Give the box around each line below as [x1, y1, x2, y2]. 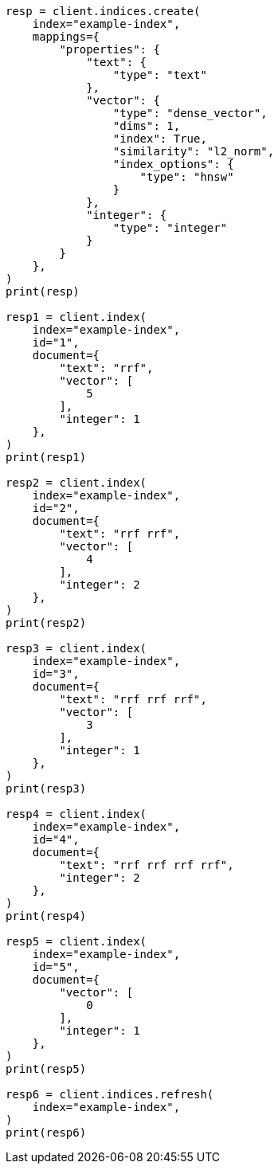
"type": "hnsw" [139, 170, 234, 183]
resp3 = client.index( [6, 642, 147, 655]
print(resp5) [6, 1062, 87, 1075]
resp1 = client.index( [6, 311, 147, 323]
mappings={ [32, 30, 100, 43]
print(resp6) [6, 1126, 87, 1139]
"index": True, [112, 132, 207, 145]
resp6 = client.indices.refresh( [6, 1088, 214, 1101]
